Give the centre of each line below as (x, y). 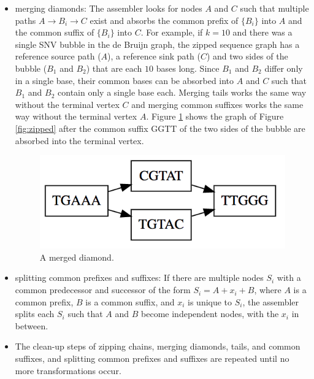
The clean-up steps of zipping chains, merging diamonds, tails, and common (158, 346)
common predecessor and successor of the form (103, 290)
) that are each (114, 68)
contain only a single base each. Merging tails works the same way (182, 92)
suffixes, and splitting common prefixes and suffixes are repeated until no (152, 358)
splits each (35, 314)
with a (289, 278)
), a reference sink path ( (154, 56)
